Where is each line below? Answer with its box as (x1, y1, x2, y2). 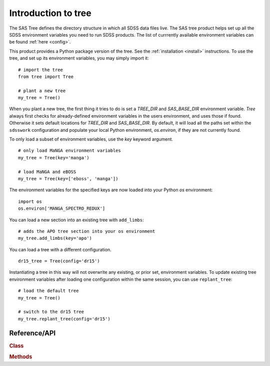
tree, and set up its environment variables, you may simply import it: (9, 55, 149, 61)
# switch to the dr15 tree (18, 309, 84, 315)
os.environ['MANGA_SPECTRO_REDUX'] (18, 206, 105, 211)
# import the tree (18, 67, 63, 73)
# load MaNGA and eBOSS (18, 169, 76, 175)
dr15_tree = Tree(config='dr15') (18, 258, 100, 264)
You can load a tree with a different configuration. (9, 246, 112, 252)
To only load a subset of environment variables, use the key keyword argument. (9, 136, 173, 142)
